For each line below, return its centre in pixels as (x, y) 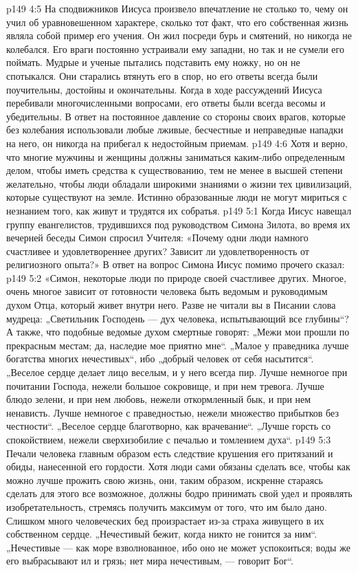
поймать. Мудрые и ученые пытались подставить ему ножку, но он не (153, 62)
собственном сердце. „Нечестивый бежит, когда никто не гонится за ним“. (162, 534)
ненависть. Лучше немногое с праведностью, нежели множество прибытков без (172, 412)
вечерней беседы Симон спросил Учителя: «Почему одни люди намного (157, 238)
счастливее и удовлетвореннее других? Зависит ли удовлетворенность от (158, 251)
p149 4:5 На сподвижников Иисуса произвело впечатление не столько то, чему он (177, 8)
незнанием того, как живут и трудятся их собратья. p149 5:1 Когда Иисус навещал (179, 210)
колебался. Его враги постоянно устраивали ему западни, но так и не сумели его (175, 48)
